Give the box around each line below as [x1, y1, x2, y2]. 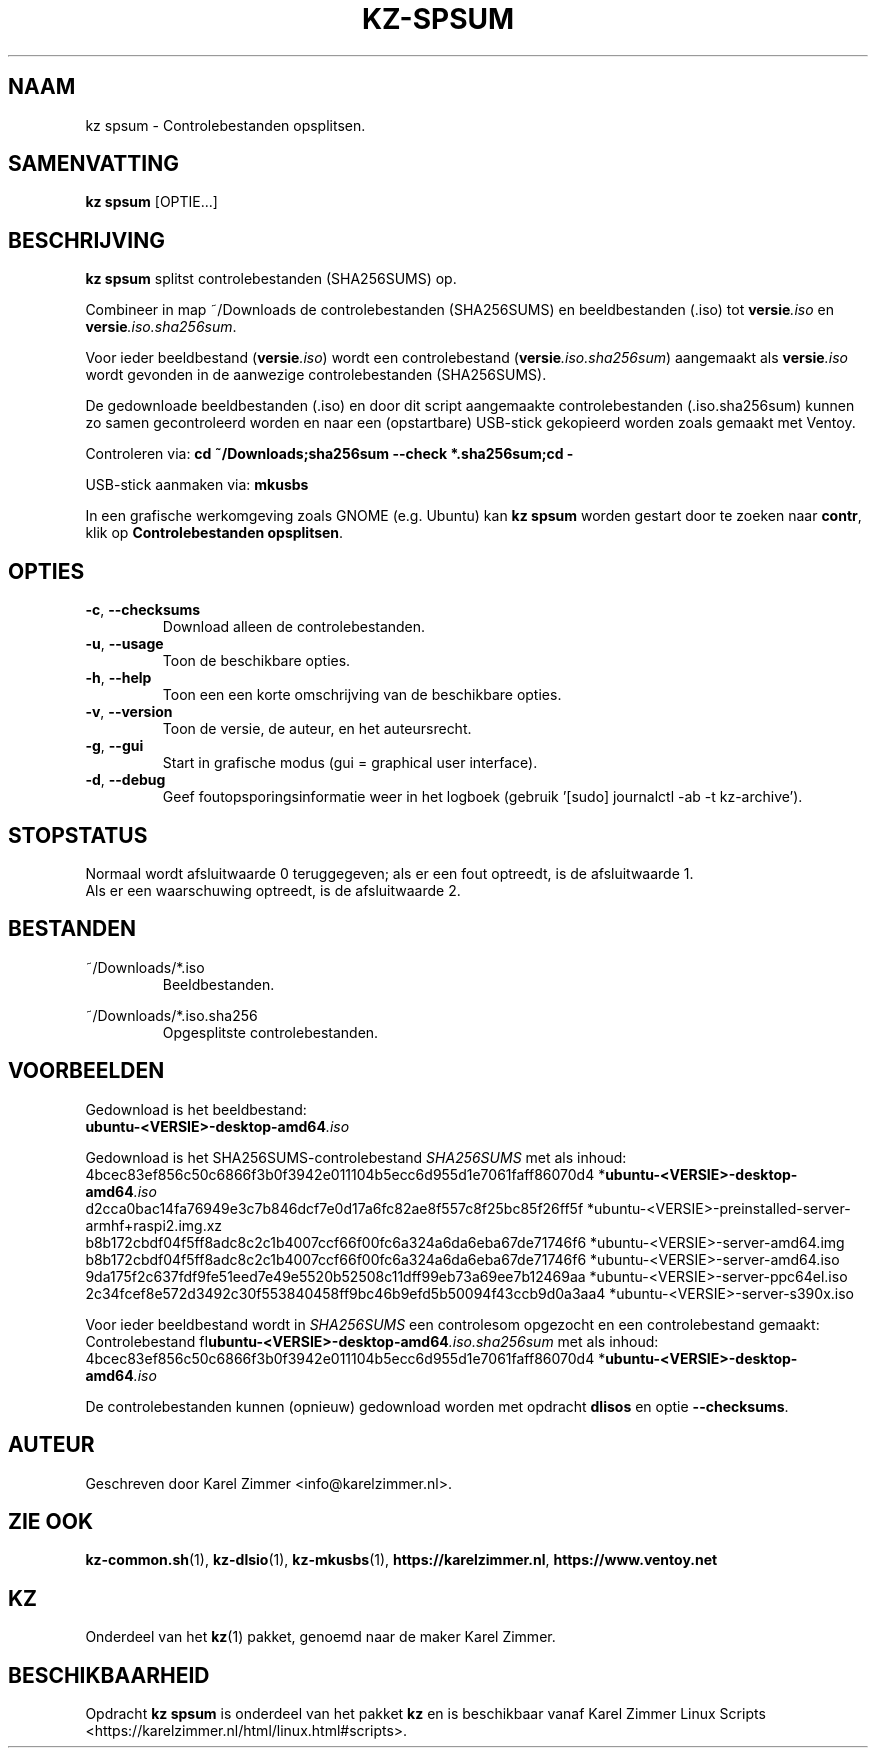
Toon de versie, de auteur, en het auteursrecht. [162, 720, 472, 738]
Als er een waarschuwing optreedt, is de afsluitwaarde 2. [85, 881, 461, 899]
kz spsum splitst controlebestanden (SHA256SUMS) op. [85, 270, 457, 288]
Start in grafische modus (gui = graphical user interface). [162, 754, 538, 772]
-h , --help [85, 669, 152, 687]
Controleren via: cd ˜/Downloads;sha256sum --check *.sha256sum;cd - [85, 445, 574, 463]
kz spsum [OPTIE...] [85, 193, 218, 211]
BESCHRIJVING [8, 227, 165, 253]
